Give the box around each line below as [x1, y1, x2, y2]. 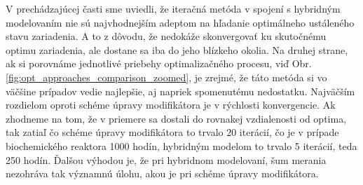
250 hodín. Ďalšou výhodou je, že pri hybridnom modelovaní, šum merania [6, 152, 327, 167]
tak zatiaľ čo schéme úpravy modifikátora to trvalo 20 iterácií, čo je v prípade [6, 125, 339, 139]
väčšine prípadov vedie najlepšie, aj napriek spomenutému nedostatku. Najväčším [6, 83, 355, 98]
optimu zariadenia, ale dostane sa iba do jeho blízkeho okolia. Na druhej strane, [6, 42, 348, 57]
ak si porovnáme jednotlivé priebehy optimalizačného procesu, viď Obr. [6, 56, 312, 71]
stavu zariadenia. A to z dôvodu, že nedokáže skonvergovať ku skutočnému [6, 29, 327, 43]
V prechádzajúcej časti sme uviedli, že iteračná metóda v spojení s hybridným [6, 1, 341, 15]
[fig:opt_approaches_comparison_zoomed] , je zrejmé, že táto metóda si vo [6, 69, 327, 84]
